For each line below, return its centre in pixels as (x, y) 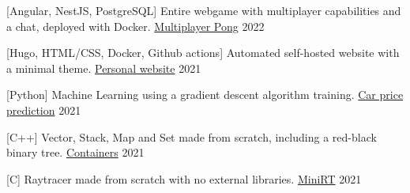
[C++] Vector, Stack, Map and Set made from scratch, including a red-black (192, 136)
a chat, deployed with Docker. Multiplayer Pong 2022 (135, 26)
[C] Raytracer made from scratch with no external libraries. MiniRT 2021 (184, 178)
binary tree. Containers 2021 (75, 152)
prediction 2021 (44, 110)
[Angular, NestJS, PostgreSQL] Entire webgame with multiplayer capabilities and (204, 10)
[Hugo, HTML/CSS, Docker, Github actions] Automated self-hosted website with (203, 53)
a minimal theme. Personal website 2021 (104, 68)
